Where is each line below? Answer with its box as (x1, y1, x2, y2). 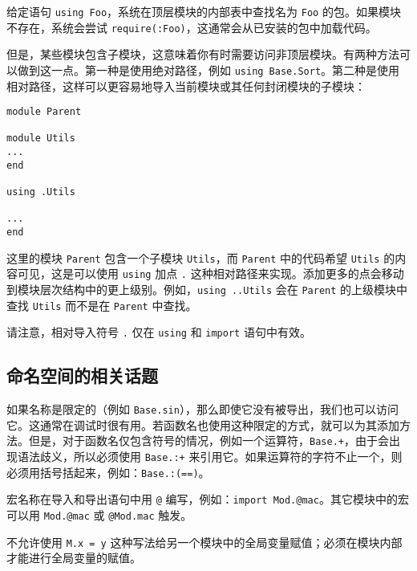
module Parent (6, 106, 82, 118)
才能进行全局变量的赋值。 (6, 549, 141, 566)
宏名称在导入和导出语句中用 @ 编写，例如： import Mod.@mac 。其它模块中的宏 (6, 491, 409, 508)
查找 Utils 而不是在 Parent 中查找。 (6, 296, 197, 313)
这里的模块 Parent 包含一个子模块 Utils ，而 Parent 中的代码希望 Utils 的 (6, 249, 395, 266)
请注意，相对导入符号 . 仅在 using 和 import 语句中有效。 (6, 324, 311, 341)
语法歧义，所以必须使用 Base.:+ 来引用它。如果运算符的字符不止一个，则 (17, 448, 403, 465)
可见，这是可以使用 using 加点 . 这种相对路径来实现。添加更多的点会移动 (17, 265, 404, 282)
